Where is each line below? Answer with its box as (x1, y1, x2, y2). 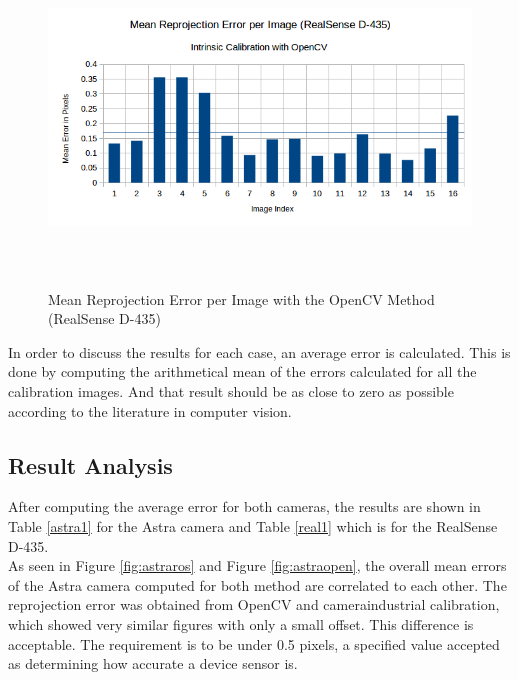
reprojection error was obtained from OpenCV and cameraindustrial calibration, (8, 594, 500, 615)
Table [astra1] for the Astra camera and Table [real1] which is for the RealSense (8, 515, 498, 536)
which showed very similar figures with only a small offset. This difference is (8, 613, 474, 634)
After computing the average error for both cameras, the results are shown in (8, 496, 481, 517)
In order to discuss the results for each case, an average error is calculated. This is (8, 341, 511, 362)
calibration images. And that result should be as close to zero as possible (8, 380, 454, 401)
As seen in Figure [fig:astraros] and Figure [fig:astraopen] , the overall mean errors (8, 555, 507, 576)
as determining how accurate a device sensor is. (8, 653, 298, 674)
